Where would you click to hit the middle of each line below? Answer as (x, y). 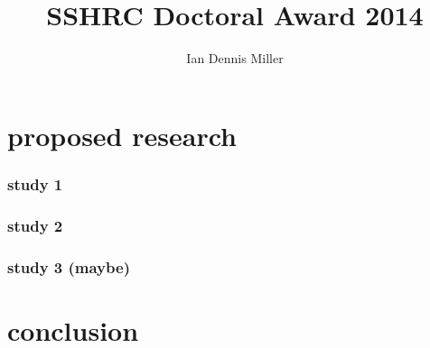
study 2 (35, 225)
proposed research (122, 135)
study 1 (35, 183)
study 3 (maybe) (69, 266)
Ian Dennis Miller (235, 58)
